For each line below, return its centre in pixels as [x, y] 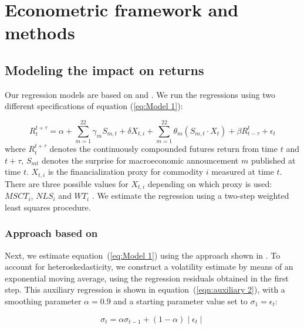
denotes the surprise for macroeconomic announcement [140, 160]
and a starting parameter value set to [180, 301]
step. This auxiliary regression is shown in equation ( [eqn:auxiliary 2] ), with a [145, 289]
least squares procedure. [48, 207]
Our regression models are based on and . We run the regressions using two [140, 94]
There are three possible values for [67, 183]
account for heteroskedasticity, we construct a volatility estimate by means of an [149, 267]
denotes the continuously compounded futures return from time [163, 149]
